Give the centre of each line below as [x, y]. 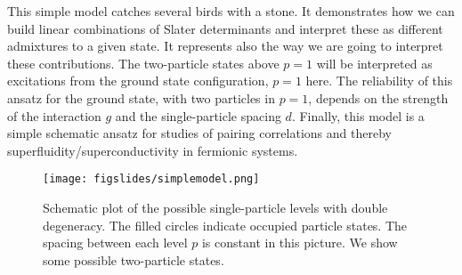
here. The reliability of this [379, 81]
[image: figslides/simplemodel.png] [151, 179]
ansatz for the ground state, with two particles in [141, 97]
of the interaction [54, 115]
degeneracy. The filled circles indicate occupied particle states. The [225, 225]
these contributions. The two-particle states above [143, 63]
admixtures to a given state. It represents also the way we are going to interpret [225, 46]
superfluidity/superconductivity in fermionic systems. [153, 150]
